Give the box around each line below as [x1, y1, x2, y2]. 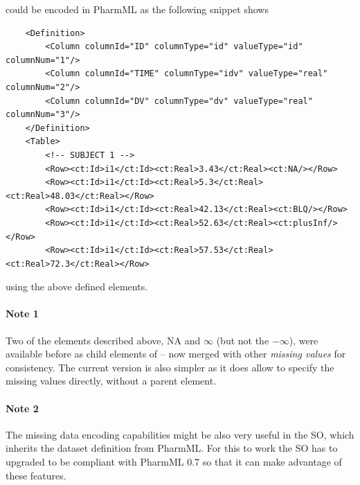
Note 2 [6, 400, 39, 415]
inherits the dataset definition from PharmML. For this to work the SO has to [6, 441, 338, 455]
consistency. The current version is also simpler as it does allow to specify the [6, 360, 334, 374]
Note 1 [6, 306, 39, 321]
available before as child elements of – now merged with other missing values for [6, 346, 346, 361]
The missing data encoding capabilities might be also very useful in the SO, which [6, 427, 354, 441]
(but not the [216, 333, 269, 347]
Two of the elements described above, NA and [6, 333, 201, 347]
